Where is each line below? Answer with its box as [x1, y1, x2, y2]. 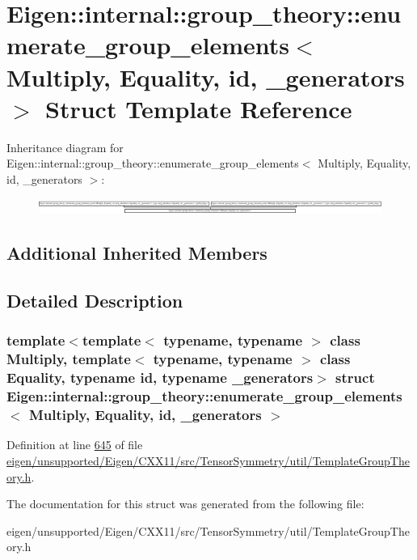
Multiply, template [6, 349, 131, 369]
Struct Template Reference [45, 91, 352, 125]
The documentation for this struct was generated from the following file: [6, 495, 364, 512]
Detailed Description [6, 288, 183, 313]
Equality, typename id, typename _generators [6, 367, 314, 388]
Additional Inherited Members [6, 240, 267, 265]
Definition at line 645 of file [6, 436, 143, 453]
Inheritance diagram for [6, 138, 124, 155]
